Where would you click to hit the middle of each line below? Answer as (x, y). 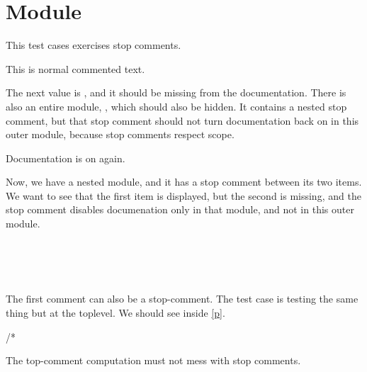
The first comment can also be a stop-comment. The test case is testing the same (182, 299)
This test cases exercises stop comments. (94, 45)
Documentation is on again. (66, 158)
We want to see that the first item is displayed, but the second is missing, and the (183, 195)
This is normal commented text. (75, 68)
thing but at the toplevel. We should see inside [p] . (115, 313)
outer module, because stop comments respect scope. (120, 134)
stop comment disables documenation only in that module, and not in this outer (180, 209)
